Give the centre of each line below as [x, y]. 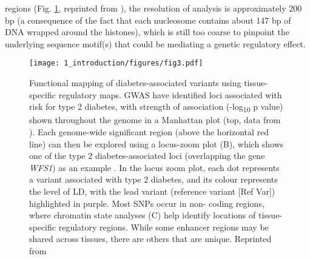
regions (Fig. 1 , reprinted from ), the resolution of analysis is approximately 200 [153, 8]
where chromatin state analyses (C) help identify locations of [143, 215]
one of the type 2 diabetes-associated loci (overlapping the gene [147, 156]
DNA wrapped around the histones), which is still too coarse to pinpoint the [147, 32]
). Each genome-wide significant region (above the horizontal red [149, 131]
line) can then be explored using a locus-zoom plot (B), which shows [157, 143]
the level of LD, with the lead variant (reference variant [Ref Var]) [152, 191]
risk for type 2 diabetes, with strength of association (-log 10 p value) [156, 107]
